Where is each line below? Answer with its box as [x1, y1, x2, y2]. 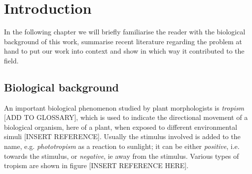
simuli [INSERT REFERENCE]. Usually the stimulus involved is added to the [4, 131, 241, 142]
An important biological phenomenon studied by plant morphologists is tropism [4, 102, 245, 113]
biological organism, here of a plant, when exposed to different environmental [4, 121, 237, 132]
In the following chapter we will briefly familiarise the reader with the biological [4, 27, 246, 37]
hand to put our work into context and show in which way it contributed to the [4, 46, 245, 56]
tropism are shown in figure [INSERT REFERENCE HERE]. [4, 160, 189, 171]
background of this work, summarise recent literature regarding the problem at [4, 36, 242, 46]
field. [4, 55, 19, 65]
